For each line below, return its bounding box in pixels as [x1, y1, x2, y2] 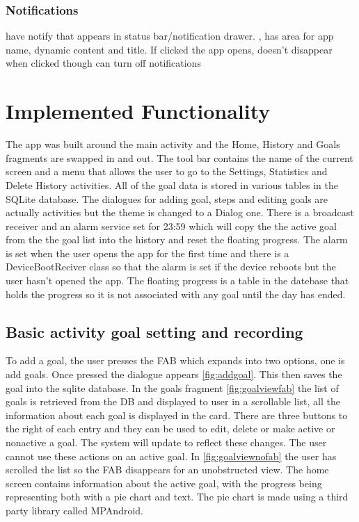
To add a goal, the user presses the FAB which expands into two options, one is [6, 353, 345, 368]
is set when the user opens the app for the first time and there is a [6, 245, 289, 260]
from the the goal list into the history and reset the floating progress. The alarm [6, 232, 348, 247]
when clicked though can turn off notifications [6, 56, 201, 70]
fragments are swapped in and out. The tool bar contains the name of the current [6, 150, 353, 165]
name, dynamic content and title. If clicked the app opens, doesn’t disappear [6, 42, 333, 56]
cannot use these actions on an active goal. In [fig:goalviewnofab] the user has [6, 448, 337, 463]
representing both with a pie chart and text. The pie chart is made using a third [6, 489, 349, 504]
